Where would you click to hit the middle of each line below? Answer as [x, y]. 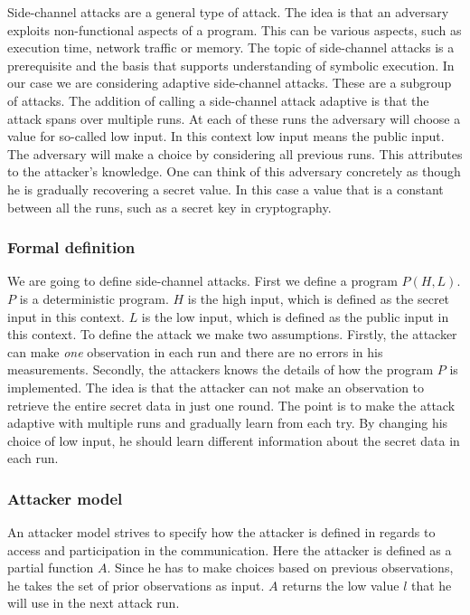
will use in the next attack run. [94, 603]
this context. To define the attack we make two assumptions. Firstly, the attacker [232, 334]
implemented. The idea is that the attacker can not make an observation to [216, 387]
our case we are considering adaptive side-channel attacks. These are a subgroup [230, 83]
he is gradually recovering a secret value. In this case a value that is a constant [226, 189]
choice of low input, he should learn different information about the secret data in [234, 440]
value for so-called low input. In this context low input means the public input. [226, 136]
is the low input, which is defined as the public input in [295, 316]
